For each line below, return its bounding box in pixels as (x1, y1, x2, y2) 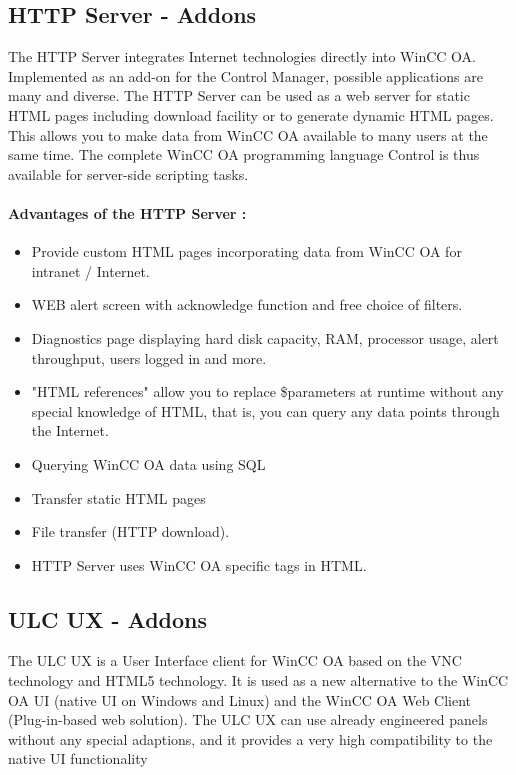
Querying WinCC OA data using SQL (31, 453, 266, 474)
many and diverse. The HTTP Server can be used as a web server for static (8, 85, 470, 106)
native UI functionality (8, 748, 148, 769)
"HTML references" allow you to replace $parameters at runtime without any (31, 381, 504, 402)
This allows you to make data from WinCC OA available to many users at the (8, 124, 488, 145)
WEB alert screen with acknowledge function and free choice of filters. (31, 294, 463, 315)
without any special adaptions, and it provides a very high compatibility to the (8, 728, 493, 749)
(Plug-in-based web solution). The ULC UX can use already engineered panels (8, 709, 488, 730)
